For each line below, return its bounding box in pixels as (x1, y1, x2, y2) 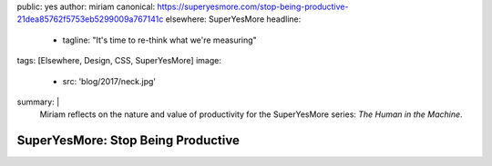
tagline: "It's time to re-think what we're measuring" (62, 34, 257, 45)
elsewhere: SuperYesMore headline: (165, 14, 302, 24)
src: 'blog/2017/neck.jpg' (62, 75, 157, 86)
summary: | (16, 96, 60, 107)
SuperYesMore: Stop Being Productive (16, 132, 241, 149)
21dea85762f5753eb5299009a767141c (16, 14, 164, 24)
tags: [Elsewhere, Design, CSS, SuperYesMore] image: (16, 55, 222, 66)
